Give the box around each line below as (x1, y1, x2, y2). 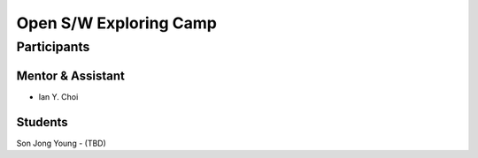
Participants (16, 39, 90, 55)
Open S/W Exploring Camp (16, 13, 217, 33)
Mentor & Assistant (16, 68, 126, 83)
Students (16, 115, 68, 130)
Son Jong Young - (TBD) (16, 138, 106, 148)
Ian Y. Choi (38, 91, 79, 102)
